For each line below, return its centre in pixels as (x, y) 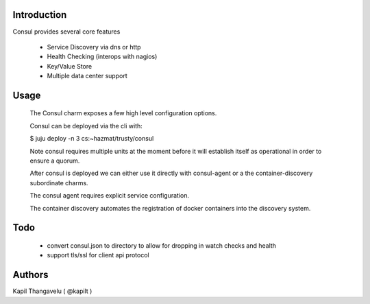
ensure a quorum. (55, 161)
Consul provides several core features (66, 32)
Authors (30, 275)
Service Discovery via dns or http (94, 47)
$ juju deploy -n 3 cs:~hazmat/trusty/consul (92, 139)
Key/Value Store (70, 66)
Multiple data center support (87, 76)
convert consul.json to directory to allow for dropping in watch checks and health (162, 246)
